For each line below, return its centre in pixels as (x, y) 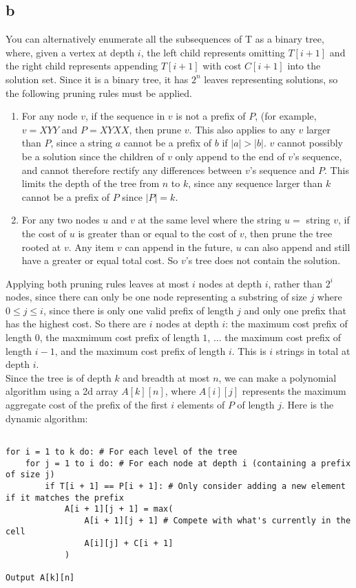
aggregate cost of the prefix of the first (87, 405)
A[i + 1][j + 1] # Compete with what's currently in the (218, 520)
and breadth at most (166, 377)
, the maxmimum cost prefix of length (119, 337)
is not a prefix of (211, 116)
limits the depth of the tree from (91, 183)
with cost (222, 66)
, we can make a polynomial (278, 377)
